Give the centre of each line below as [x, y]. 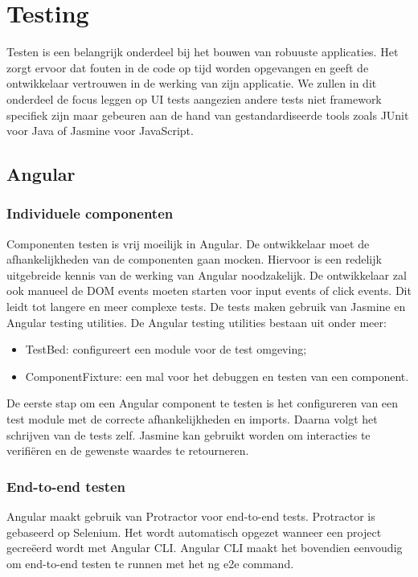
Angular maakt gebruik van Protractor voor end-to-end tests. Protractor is [191, 516]
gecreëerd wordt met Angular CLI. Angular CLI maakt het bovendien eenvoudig [205, 548]
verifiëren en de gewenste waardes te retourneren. [128, 450]
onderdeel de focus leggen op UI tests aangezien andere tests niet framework [194, 98]
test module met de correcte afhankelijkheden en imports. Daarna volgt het [192, 419]
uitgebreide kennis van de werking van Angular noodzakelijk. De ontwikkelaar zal [207, 274]
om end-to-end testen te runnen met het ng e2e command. [150, 563]
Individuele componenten [90, 213]
